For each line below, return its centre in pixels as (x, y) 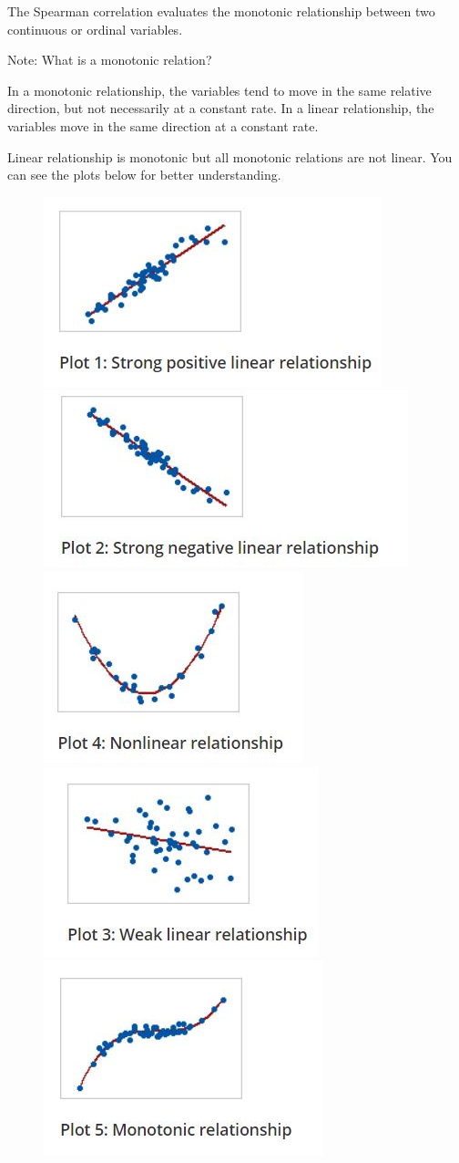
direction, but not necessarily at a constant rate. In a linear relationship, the (221, 108)
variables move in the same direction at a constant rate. (163, 125)
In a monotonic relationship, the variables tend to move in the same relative (219, 90)
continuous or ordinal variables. (95, 29)
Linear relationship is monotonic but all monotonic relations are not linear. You (230, 156)
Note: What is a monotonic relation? (110, 60)
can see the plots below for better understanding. (144, 175)
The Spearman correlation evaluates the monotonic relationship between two (221, 11)
